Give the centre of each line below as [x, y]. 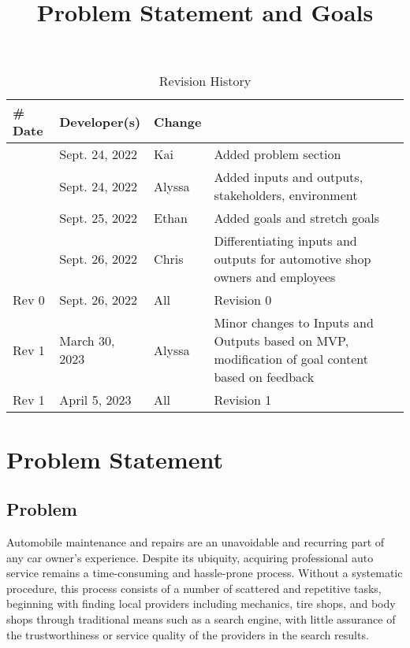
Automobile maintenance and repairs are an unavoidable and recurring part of [196, 541]
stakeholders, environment [286, 195]
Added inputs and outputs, [289, 177]
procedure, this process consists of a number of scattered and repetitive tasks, [194, 588]
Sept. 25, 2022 [98, 218]
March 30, [87, 341]
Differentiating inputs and [285, 241]
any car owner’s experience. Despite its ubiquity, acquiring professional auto [190, 557]
